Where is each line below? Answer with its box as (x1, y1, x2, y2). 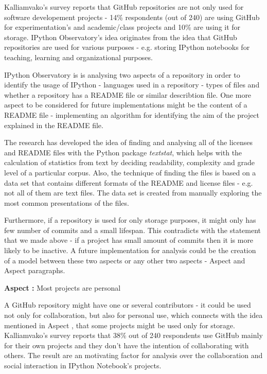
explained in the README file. (4, 119, 103, 130)
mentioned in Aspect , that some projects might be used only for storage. (4, 319, 235, 330)
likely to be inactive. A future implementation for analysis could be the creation (4, 245, 256, 256)
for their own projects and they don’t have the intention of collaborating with (4, 340, 249, 350)
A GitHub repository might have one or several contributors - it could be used (4, 299, 251, 310)
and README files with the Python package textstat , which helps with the (4, 147, 242, 157)
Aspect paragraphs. (4, 265, 65, 276)
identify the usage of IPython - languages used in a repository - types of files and (4, 79, 260, 90)
